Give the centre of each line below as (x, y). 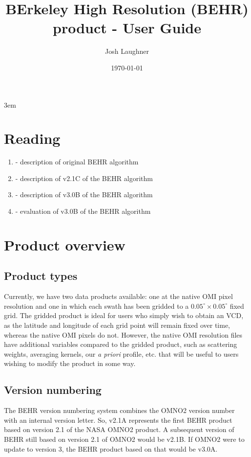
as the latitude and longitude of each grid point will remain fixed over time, (117, 325)
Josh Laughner (127, 51)
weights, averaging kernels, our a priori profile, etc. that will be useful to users (121, 354)
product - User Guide (127, 28)
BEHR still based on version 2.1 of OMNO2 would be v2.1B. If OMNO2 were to (124, 439)
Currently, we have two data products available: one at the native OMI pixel (118, 296)
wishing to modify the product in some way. (70, 363)
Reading (32, 138)
